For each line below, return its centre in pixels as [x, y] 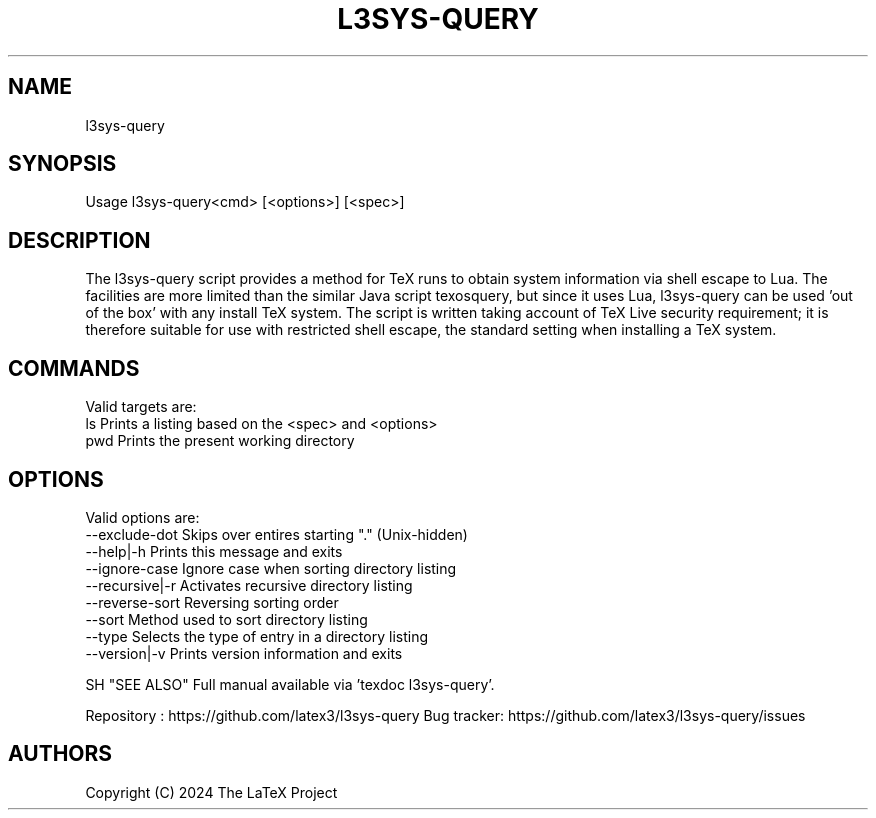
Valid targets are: [141, 407]
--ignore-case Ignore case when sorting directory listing [271, 568]
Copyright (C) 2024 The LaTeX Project [211, 792]
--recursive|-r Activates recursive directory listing [249, 585]
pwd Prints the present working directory [220, 441]
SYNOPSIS [62, 164]
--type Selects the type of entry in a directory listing [256, 636]
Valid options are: [142, 517]
